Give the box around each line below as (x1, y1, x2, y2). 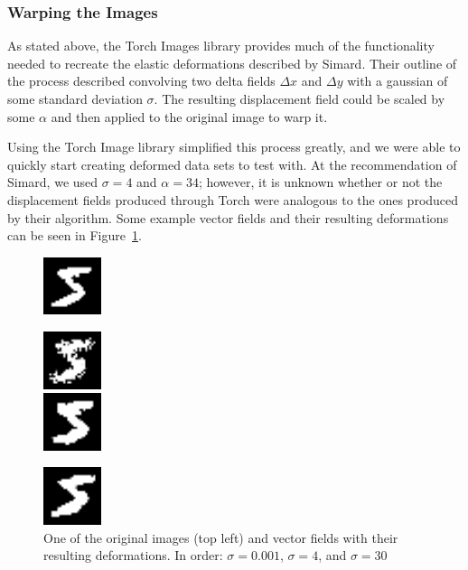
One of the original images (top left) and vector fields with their (43, 528, 398, 547)
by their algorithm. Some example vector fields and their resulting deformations (7, 208, 449, 227)
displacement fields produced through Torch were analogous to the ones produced (7, 190, 459, 209)
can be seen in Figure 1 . (7, 226, 142, 245)
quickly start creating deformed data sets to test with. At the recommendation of (7, 154, 457, 173)
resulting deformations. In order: (43, 546, 223, 565)
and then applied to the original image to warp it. (51, 107, 328, 126)
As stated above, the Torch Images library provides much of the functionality (7, 36, 435, 55)
